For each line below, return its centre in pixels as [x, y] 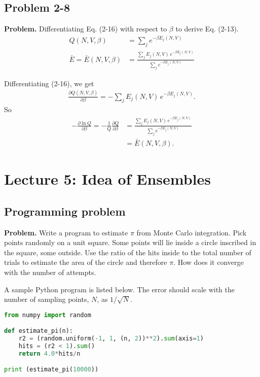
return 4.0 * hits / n [49, 353]
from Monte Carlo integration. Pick [192, 232]
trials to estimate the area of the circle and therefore [86, 262]
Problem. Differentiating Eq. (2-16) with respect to [86, 29]
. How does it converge [209, 262]
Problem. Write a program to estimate [66, 232]
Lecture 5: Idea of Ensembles [107, 179]
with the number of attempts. [50, 272]
